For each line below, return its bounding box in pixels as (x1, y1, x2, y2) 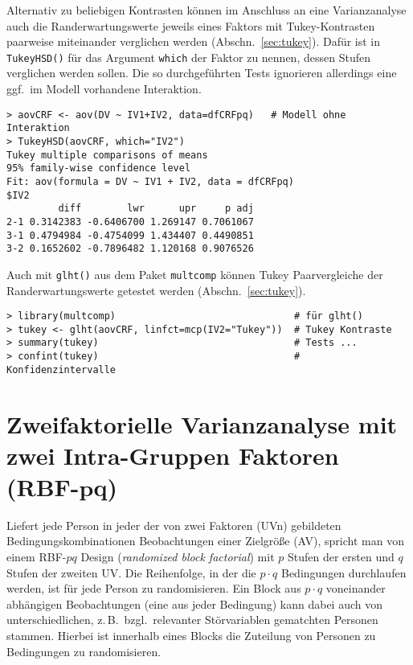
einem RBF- (6, 548, 67, 565)
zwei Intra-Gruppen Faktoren (6, 438, 339, 471)
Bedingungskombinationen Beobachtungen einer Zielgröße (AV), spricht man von (6, 532, 404, 549)
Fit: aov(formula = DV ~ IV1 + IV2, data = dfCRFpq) (6, 175, 294, 187)
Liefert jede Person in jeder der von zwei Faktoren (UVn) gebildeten (6, 516, 341, 533)
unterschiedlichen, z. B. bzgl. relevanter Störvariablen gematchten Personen (6, 611, 378, 628)
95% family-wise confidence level (6, 162, 191, 174)
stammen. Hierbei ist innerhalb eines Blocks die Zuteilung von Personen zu (6, 627, 376, 644)
